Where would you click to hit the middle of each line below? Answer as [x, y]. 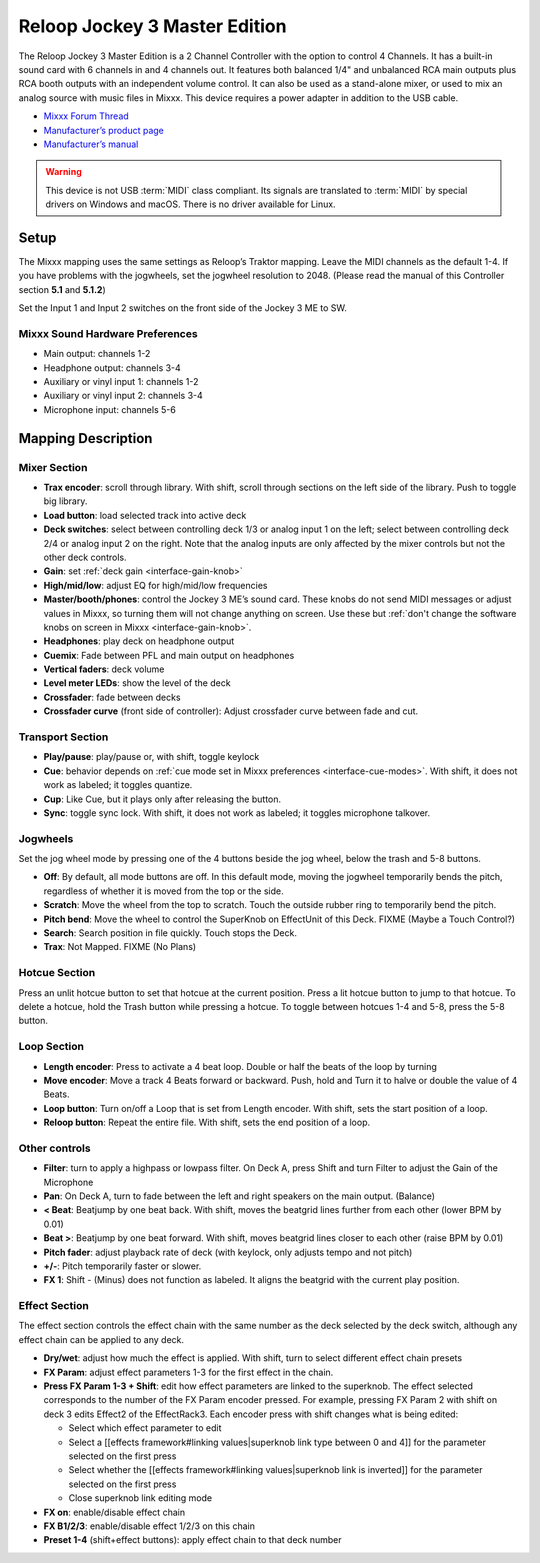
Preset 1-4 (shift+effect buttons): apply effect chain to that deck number [192, 1540]
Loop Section [51, 1047]
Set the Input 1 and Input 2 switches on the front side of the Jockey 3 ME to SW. [182, 308]
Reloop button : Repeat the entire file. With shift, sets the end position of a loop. [207, 1122]
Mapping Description [85, 438]
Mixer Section [53, 467]
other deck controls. [85, 557]
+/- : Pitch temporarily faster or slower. [122, 1266]
